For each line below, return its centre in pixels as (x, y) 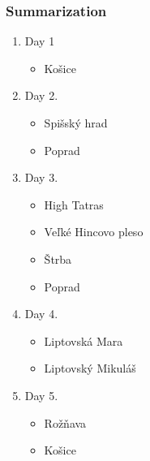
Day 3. (41, 177)
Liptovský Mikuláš (90, 368)
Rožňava (65, 422)
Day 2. (41, 95)
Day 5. (41, 395)
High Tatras (74, 204)
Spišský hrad (76, 123)
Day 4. (41, 314)
